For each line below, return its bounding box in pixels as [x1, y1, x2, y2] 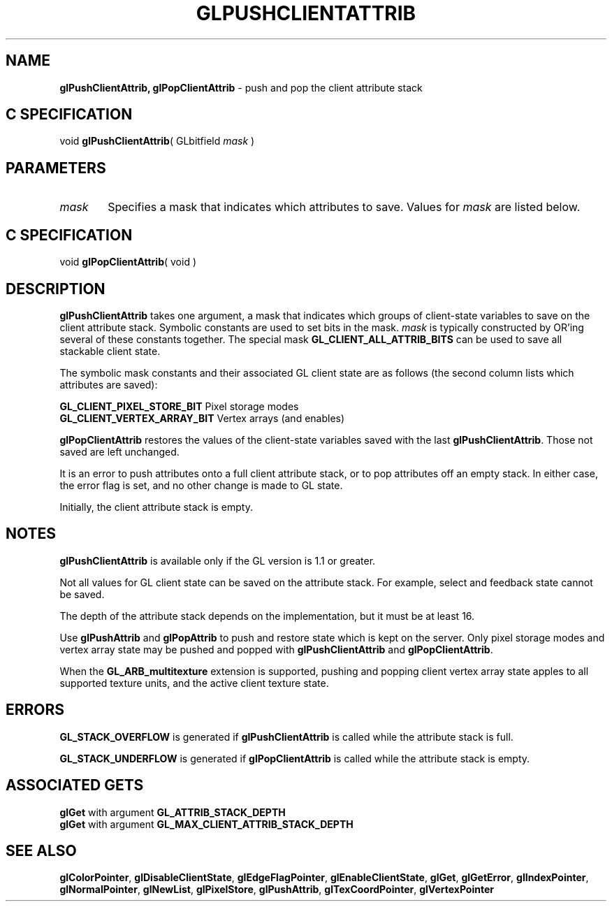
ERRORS [6, 701, 65, 719]
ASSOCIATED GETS [6, 776, 144, 794]
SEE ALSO [6, 841, 77, 859]
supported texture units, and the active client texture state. [59, 676, 329, 689]
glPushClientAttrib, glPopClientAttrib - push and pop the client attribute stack [59, 81, 423, 94]
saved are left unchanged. [59, 445, 180, 458]
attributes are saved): [59, 378, 158, 391]
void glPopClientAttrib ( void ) [59, 256, 197, 268]
